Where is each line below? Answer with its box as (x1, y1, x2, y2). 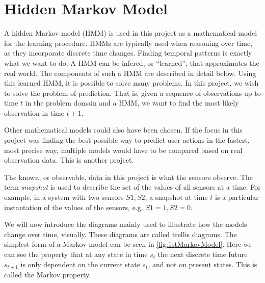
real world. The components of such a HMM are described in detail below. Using (4, 67, 256, 78)
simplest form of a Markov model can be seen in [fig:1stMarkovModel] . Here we (4, 239, 252, 249)
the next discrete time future (157, 249, 248, 259)
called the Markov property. (4, 269, 91, 280)
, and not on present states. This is (148, 259, 257, 269)
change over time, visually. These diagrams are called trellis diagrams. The (4, 228, 237, 239)
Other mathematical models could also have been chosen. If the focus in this (4, 124, 243, 135)
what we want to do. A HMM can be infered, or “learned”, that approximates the (4, 57, 259, 68)
